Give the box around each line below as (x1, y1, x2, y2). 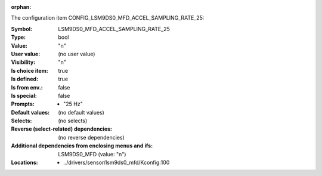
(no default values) (58, 109, 104, 116)
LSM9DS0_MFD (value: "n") (58, 150, 126, 158)
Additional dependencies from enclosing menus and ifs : (11, 142, 153, 149)
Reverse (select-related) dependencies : (11, 125, 113, 132)
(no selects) (58, 117, 88, 125)
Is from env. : (11, 84, 43, 91)
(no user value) (58, 50, 95, 57)
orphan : (11, 4, 32, 10)
